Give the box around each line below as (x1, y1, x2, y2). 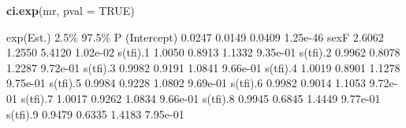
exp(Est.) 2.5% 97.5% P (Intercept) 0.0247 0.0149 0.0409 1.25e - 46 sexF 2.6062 (6, 28, 384, 45)
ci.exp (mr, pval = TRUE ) (6, 2, 135, 18)
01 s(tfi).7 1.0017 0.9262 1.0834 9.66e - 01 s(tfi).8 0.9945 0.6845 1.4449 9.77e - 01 (6, 90, 381, 106)
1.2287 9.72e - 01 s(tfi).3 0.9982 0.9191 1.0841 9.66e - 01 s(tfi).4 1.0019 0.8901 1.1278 (6, 59, 400, 75)
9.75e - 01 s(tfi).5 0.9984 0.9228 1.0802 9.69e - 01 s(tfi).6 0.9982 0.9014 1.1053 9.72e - (6, 75, 398, 91)
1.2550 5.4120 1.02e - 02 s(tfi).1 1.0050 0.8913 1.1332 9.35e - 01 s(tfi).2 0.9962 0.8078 (6, 44, 400, 60)
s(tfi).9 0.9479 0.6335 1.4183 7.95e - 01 (6, 105, 184, 122)
